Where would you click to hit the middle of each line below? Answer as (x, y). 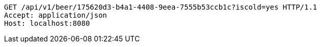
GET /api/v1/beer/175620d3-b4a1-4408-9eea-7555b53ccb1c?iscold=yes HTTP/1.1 (161, 7)
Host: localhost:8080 (47, 23)
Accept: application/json (56, 15)
